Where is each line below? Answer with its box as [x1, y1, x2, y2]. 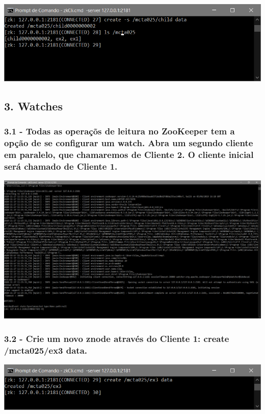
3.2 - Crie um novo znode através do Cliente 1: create [4, 332, 229, 344]
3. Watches [4, 98, 63, 113]
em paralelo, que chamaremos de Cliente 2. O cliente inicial [4, 148, 254, 160]
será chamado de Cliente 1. [4, 159, 118, 172]
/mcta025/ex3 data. [4, 343, 88, 356]
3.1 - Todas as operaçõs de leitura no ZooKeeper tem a [4, 125, 235, 137]
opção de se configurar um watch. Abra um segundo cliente [4, 136, 253, 149]
